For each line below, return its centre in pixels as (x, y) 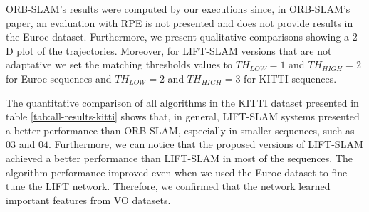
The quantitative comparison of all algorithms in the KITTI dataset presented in (182, 102)
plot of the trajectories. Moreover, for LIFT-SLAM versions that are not (174, 50)
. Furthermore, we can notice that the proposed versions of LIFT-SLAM (206, 144)
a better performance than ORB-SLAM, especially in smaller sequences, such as (180, 130)
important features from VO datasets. (88, 200)
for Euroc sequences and (59, 78)
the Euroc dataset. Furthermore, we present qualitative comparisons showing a (178, 37)
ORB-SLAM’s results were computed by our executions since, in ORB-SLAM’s (178, 9)
